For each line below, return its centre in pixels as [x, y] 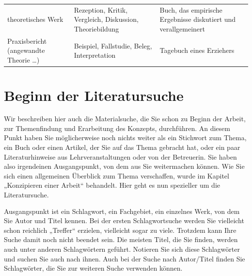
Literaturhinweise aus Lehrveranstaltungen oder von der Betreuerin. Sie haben [120, 156]
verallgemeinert [182, 28]
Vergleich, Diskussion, [106, 19]
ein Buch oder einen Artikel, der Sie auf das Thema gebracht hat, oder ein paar [122, 147]
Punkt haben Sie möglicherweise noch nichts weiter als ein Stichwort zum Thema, [125, 138]
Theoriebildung [96, 28]
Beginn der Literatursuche [94, 95]
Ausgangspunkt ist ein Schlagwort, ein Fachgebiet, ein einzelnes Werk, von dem [122, 211]
